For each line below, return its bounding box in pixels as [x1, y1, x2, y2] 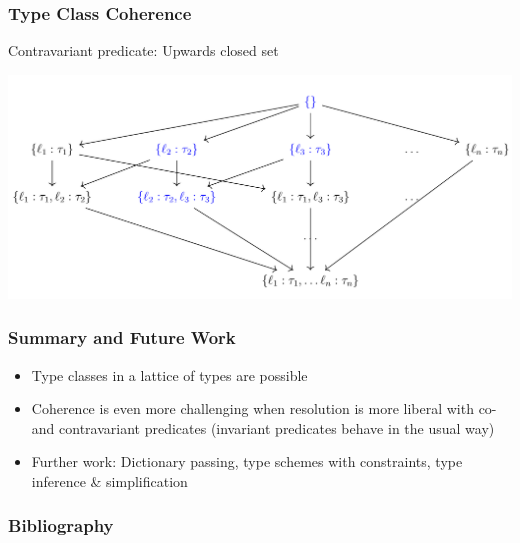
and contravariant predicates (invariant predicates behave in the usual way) [31, 417, 495, 438]
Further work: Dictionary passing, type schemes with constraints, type [31, 451, 463, 472]
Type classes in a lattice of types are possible [31, 364, 308, 385]
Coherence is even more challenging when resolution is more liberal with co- [31, 398, 497, 419]
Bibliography [8, 513, 114, 538]
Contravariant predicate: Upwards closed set [8, 40, 279, 61]
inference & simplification [31, 470, 188, 491]
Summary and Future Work [8, 325, 236, 350]
